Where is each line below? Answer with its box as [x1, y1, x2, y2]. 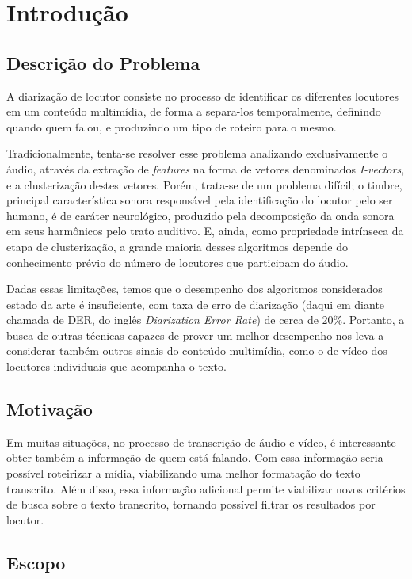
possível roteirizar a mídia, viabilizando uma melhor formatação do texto [6, 465, 360, 482]
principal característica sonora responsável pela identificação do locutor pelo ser [6, 192, 393, 208]
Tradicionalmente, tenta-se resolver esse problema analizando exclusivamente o [6, 145, 388, 162]
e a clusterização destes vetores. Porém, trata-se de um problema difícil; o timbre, [6, 176, 402, 192]
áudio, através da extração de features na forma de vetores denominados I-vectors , [6, 160, 405, 177]
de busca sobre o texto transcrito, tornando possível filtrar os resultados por [6, 496, 376, 512]
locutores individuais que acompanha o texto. [6, 358, 227, 375]
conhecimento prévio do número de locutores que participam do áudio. [6, 253, 349, 270]
